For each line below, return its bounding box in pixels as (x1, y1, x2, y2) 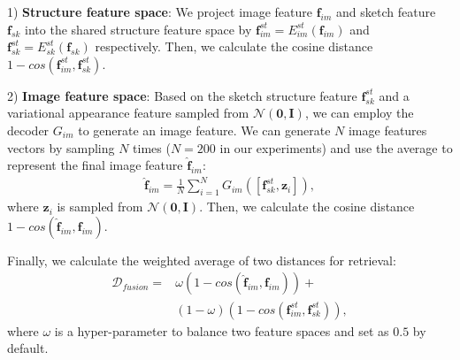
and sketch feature (336, 3, 436, 20)
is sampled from (57, 197, 143, 216)
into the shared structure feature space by (25, 19, 252, 38)
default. (7, 339, 49, 357)
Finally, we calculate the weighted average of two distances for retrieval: (7, 250, 396, 269)
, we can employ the (304, 103, 414, 122)
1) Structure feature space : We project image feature (7, 3, 313, 20)
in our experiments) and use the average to (219, 138, 453, 157)
